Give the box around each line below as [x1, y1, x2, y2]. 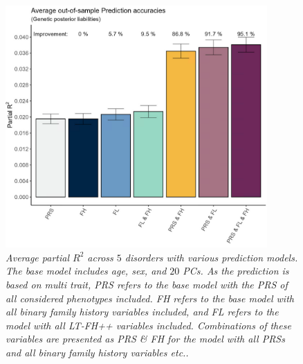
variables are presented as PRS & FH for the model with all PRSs [6, 331, 285, 346]
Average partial [6, 250, 69, 264]
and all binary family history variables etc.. [6, 345, 189, 359]
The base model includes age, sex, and [6, 263, 167, 278]
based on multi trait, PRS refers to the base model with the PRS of [6, 277, 288, 291]
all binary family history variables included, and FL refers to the [6, 304, 279, 319]
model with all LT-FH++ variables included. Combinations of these [6, 318, 291, 332]
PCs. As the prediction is [183, 263, 289, 278]
